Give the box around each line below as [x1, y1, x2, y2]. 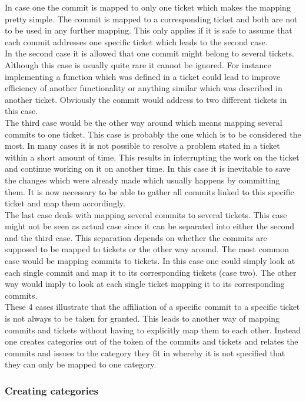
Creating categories [5, 383, 99, 397]
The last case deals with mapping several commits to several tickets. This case [5, 208, 287, 220]
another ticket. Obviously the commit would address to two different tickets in [5, 93, 287, 105]
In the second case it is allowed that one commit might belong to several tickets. [5, 47, 294, 59]
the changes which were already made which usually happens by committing [5, 173, 280, 186]
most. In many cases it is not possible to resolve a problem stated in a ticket [5, 139, 280, 152]
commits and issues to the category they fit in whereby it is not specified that [5, 346, 285, 359]
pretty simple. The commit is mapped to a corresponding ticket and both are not [5, 12, 298, 25]
